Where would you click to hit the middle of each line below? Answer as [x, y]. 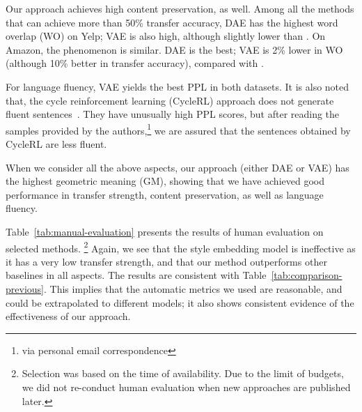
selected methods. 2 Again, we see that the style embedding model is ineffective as [181, 247]
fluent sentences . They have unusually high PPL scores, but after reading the [173, 114]
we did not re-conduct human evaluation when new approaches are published [186, 387]
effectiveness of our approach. [68, 316]
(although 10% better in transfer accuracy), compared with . [135, 63]
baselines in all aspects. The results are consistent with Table [136, 275]
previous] [25, 289]
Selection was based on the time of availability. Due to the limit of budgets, [183, 373]
